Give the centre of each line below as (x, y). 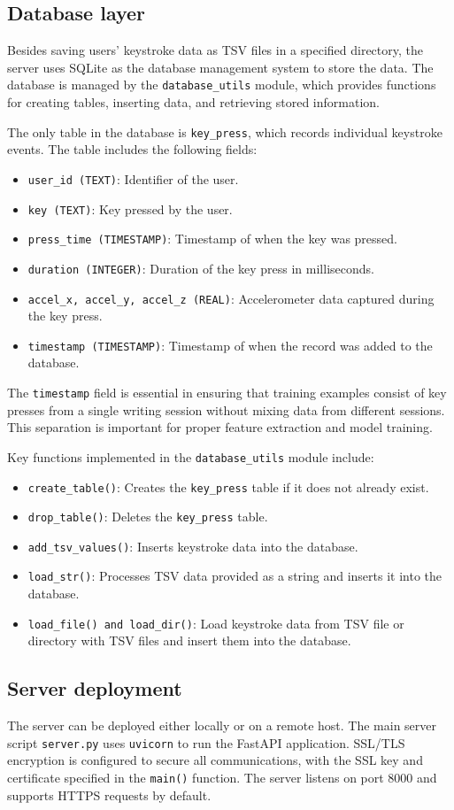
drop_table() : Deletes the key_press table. (148, 517)
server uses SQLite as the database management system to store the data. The (220, 67)
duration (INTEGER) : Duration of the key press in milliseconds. (201, 268)
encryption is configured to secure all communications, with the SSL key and (215, 760)
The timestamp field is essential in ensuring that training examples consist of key (227, 393)
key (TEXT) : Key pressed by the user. (130, 208)
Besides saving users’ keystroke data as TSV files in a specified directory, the (215, 50)
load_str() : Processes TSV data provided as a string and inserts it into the (235, 576)
